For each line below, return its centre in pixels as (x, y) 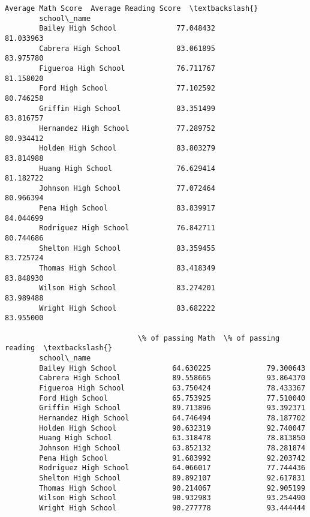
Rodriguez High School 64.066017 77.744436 (172, 468)
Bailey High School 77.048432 (127, 28)
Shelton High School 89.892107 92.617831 (172, 478)
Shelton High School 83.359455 (127, 248)
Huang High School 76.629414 (127, 168)
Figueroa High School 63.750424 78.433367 (172, 388)
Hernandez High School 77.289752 (127, 128)
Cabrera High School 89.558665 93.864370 (172, 378)
